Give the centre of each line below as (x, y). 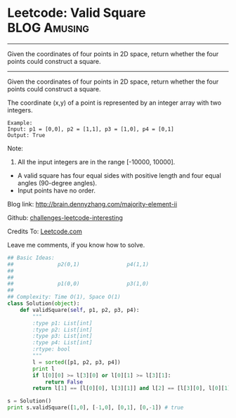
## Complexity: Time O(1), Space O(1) (64, 297)
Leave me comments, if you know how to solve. (76, 244)
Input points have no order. (57, 190)
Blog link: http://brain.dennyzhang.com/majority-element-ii (92, 204)
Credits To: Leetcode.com (45, 231)
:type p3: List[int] (63, 336)
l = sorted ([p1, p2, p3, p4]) (77, 362)
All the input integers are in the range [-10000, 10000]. (96, 162)
